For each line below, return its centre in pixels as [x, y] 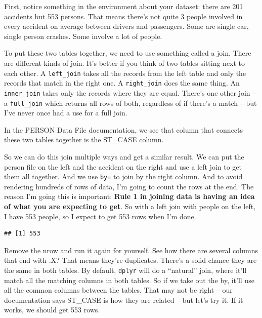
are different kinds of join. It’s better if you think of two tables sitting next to [125, 63]
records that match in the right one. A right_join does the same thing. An [122, 83]
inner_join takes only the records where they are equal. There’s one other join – [130, 92]
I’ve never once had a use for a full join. [66, 113]
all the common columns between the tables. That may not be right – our [118, 290]
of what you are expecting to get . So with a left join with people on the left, [130, 206]
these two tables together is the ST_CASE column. [84, 140]
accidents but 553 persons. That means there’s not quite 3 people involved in [123, 16]
